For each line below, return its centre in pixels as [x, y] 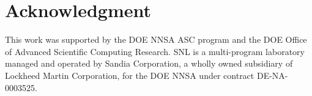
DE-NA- [272, 75]
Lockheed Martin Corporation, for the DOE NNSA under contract [130, 75]
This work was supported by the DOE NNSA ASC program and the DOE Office [156, 39]
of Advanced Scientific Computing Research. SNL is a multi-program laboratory [155, 51]
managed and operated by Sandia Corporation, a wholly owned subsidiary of [149, 63]
